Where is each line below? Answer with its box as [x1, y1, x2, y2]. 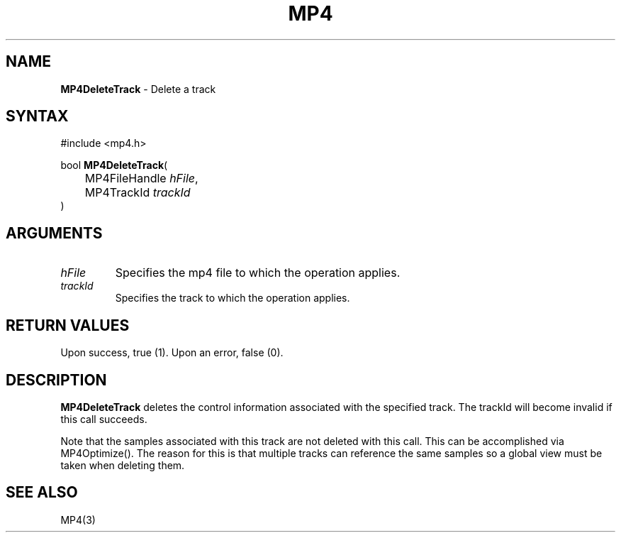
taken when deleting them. [60, 459, 185, 471]
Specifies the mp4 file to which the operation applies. [115, 265, 401, 280]
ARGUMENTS [6, 224, 103, 242]
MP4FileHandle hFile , [84, 171, 198, 186]
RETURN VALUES [6, 316, 130, 334]
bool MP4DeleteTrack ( [60, 159, 168, 172]
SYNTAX [6, 107, 69, 126]
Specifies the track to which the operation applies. [115, 292, 350, 304]
